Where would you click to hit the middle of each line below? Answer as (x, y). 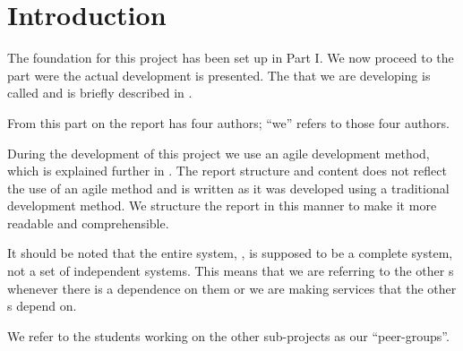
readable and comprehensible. (88, 223)
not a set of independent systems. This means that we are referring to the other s (231, 271)
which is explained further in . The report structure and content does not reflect (227, 171)
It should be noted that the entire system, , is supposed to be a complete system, (230, 253)
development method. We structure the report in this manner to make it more (222, 205)
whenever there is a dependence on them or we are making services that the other (232, 288)
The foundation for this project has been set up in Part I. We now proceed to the (231, 58)
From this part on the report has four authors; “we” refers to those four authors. (228, 122)
